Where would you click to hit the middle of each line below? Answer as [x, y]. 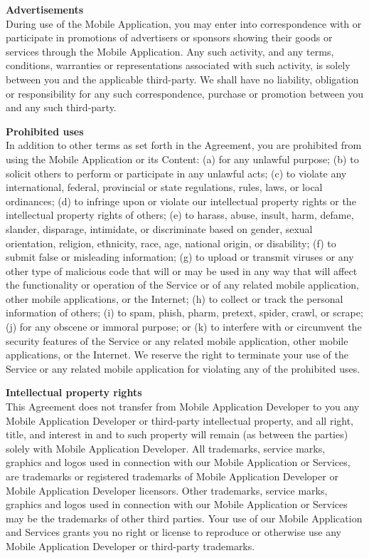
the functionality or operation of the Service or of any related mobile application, [182, 285]
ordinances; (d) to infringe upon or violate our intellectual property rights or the [181, 201]
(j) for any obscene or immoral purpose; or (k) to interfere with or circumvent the [184, 327]
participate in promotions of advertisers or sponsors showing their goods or [169, 37]
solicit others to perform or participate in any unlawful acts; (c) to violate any [176, 173]
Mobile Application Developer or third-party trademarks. [130, 546]
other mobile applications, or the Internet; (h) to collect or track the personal [175, 298]
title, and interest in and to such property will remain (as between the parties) [177, 434]
